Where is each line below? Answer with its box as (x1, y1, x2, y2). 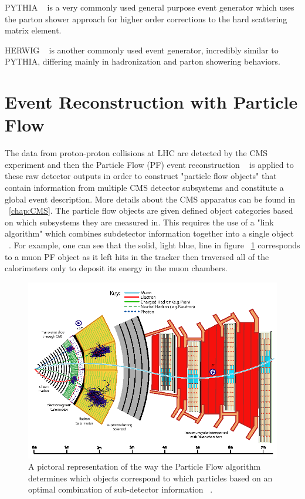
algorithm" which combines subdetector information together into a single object (5, 227, 294, 240)
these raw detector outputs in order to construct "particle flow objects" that (5, 170, 277, 182)
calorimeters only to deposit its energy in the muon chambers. (5, 262, 228, 274)
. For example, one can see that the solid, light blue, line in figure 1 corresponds (9, 239, 300, 251)
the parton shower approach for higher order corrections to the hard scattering (5, 12, 287, 25)
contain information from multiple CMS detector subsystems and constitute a (5, 181, 284, 194)
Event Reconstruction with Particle (5, 90, 298, 114)
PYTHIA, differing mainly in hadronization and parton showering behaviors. (5, 55, 281, 68)
